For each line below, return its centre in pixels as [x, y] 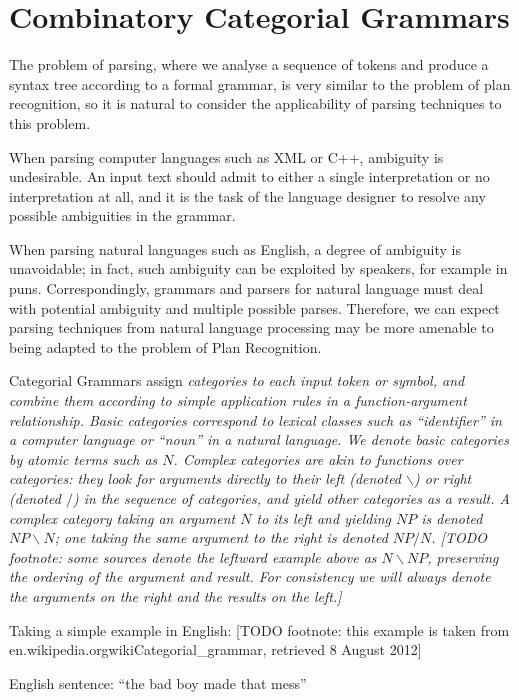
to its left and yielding [324, 517]
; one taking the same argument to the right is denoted [221, 537]
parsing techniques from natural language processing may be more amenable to [251, 327]
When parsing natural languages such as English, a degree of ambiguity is [235, 248]
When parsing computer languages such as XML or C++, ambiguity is [226, 156]
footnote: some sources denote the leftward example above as [193, 556]
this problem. [50, 122]
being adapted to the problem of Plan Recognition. [165, 346]
